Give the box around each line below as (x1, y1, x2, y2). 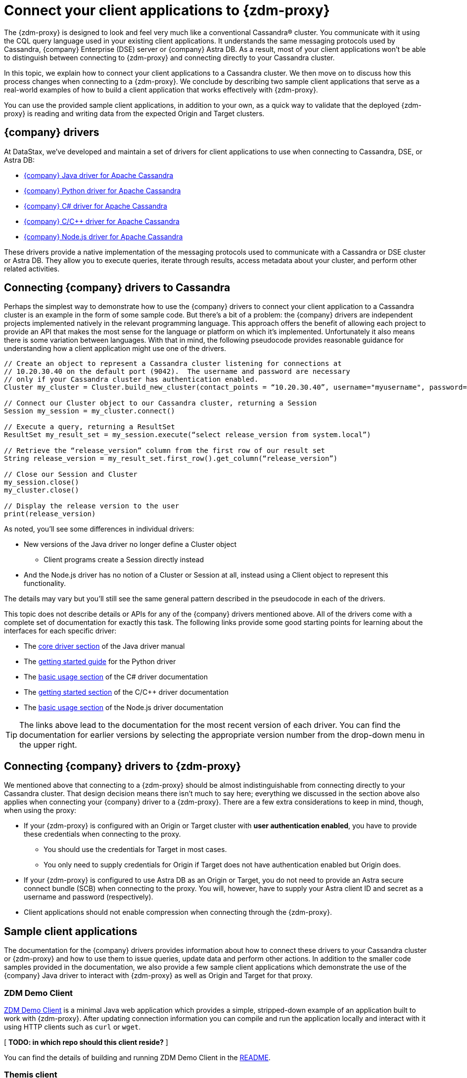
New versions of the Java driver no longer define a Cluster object (24, 540, 236, 549)
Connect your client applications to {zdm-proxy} (4, 2, 330, 19)
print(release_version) (4, 510, 96, 518)
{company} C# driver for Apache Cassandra (24, 201, 167, 210)
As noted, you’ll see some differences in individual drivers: (4, 525, 194, 534)
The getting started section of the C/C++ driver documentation (24, 688, 229, 697)
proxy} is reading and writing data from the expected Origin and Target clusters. (4, 109, 265, 118)
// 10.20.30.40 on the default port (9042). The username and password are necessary (4, 367, 350, 376)
